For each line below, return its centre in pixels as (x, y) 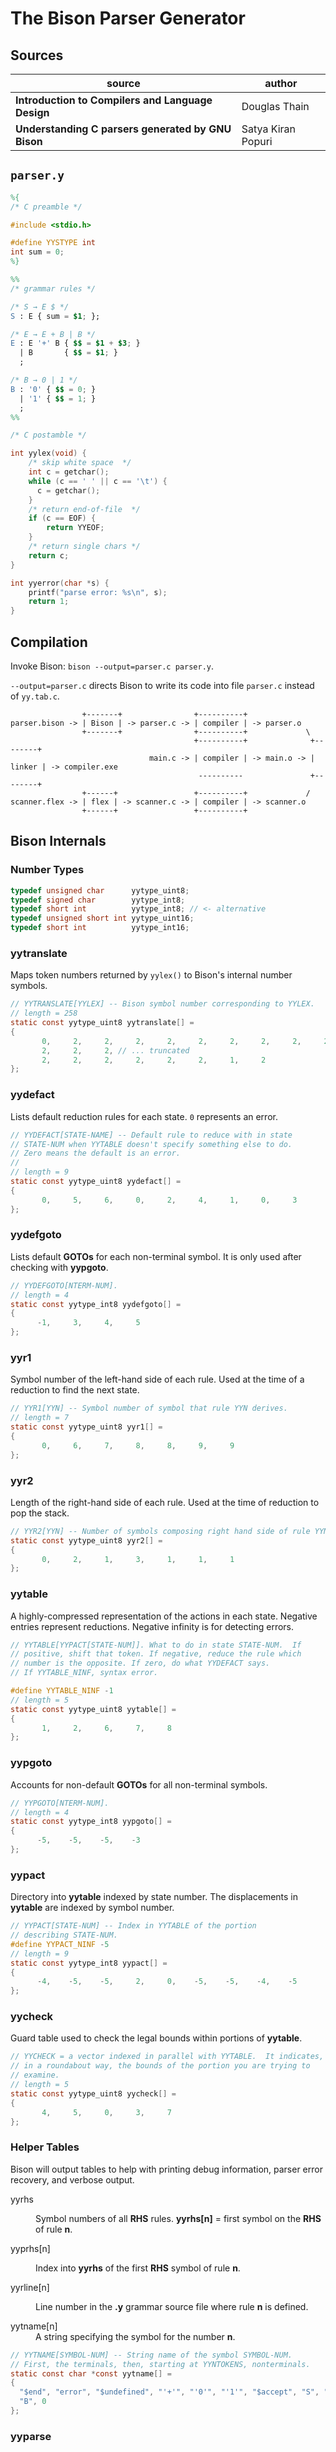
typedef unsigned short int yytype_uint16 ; (102, 918)
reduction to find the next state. (75, 1390)
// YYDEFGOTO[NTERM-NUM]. (64, 1285)
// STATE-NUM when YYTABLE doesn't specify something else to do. (151, 1144)
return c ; (49, 555)
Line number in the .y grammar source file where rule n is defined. (172, 2306)
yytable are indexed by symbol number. (92, 1908)
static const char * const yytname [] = (91, 2373)
